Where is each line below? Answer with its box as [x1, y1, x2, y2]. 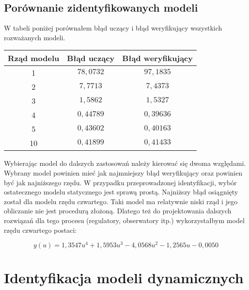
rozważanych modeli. [4, 32, 65, 42]
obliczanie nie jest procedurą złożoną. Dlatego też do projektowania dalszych [4, 206, 232, 216]
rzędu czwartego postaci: [4, 225, 77, 235]
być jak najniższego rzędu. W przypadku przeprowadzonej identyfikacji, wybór [4, 177, 237, 187]
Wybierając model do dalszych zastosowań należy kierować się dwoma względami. [4, 158, 246, 168]
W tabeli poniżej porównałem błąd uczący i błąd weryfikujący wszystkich [4, 23, 222, 33]
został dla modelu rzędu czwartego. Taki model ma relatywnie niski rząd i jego [4, 196, 238, 206]
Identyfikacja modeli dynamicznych [4, 268, 244, 288]
